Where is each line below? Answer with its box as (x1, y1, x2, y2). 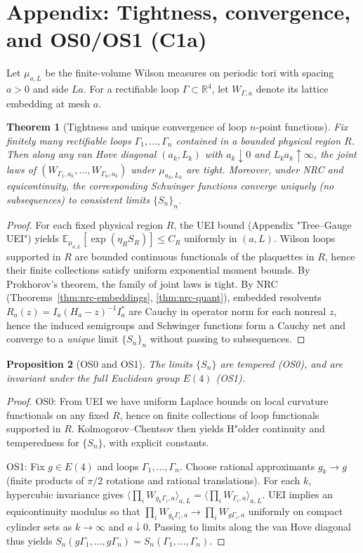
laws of (6, 162, 37, 177)
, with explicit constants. (103, 434, 209, 449)
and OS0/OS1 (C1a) (6, 25, 207, 53)
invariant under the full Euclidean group (6, 370, 180, 385)
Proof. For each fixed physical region (6, 217, 164, 232)
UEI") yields (6, 231, 60, 246)
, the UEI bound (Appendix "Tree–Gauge (173, 217, 352, 232)
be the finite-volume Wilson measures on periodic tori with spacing (45, 65, 334, 80)
